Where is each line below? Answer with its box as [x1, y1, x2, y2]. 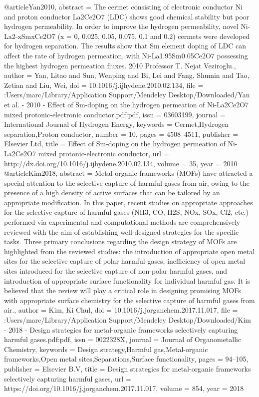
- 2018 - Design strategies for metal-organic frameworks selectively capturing [4, 324, 238, 335]
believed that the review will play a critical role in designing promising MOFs [4, 285, 241, 296]
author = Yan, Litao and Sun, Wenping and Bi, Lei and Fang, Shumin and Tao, [4, 70, 250, 80]
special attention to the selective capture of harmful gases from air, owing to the [4, 177, 250, 188]
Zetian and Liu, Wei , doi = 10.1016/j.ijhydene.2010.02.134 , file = [4, 79, 204, 90]
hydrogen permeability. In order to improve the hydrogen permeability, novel [4, 21, 239, 31]
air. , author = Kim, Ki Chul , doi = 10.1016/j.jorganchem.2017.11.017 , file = [4, 305, 238, 315]
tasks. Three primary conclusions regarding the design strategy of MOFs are [4, 236, 237, 247]
